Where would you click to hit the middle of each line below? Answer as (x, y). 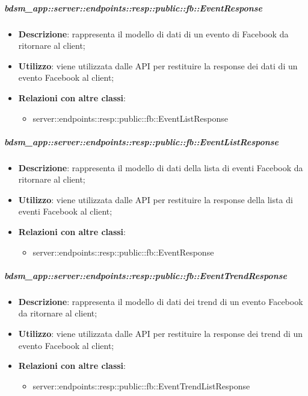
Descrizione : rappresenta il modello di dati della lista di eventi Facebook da (161, 167)
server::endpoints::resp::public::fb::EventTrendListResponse (141, 385)
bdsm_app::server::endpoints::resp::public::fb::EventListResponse (142, 141)
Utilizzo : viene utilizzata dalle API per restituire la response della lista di (156, 199)
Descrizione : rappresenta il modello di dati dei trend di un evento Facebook (161, 301)
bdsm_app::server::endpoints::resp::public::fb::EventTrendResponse (146, 275)
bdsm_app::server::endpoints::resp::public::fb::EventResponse (134, 8)
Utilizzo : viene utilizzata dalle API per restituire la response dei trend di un (161, 333)
